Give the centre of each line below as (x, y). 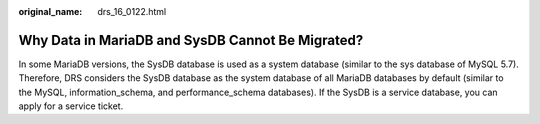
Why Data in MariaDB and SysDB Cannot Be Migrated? (191, 40)
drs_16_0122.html (132, 11)
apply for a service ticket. (71, 106)
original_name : (50, 11)
